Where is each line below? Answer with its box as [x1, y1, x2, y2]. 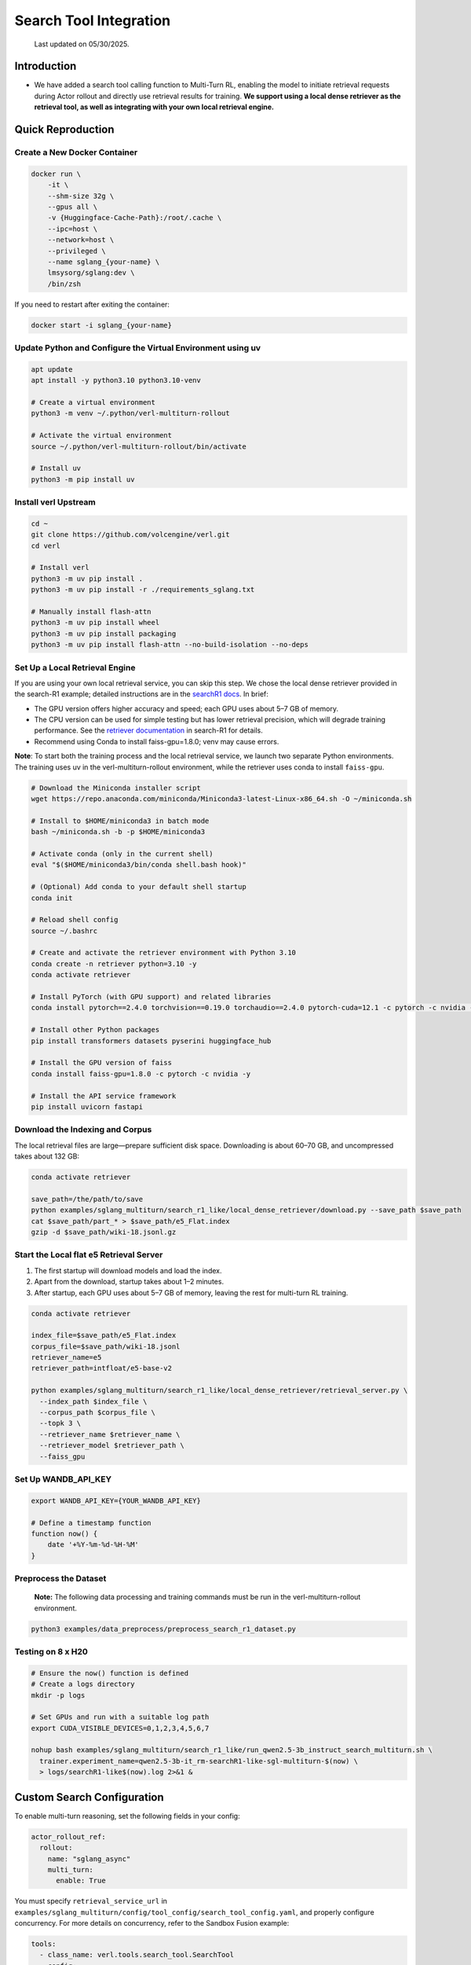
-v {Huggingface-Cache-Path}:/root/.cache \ [47, 213, 222, 222]
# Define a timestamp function [31, 1518, 152, 1527]
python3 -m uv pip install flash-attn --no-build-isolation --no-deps [31, 641, 309, 649]
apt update [31, 365, 73, 373]
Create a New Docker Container [14, 147, 138, 158]
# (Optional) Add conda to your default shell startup [31, 883, 246, 891]
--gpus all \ [47, 202, 98, 211]
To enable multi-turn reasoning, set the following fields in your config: [14, 1811, 240, 1820]
